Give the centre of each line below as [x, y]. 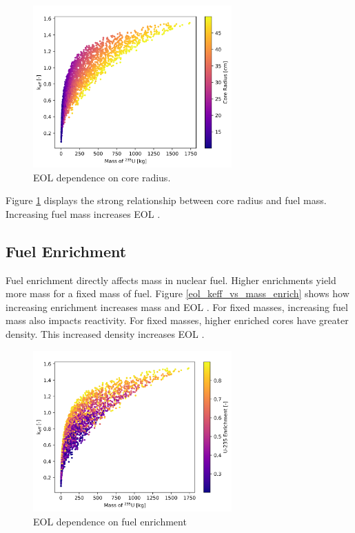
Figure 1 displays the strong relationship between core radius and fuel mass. [166, 200]
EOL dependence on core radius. [102, 177]
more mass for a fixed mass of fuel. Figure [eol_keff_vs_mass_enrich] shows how [177, 293]
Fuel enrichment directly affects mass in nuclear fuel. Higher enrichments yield [171, 280]
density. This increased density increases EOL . [105, 334]
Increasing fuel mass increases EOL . [83, 213]
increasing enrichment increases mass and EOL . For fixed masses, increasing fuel [177, 306]
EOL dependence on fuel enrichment [110, 521]
